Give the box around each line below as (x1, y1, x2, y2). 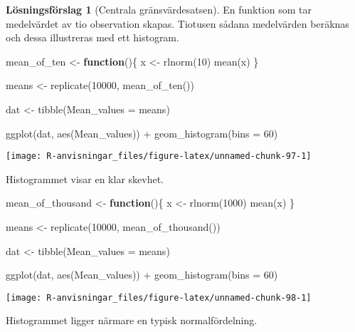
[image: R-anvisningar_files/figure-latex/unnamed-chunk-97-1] (6, 151, 312, 162)
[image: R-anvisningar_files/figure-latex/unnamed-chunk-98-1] (6, 292, 312, 303)
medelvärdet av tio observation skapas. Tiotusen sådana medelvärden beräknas (6, 16, 349, 31)
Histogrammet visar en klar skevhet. (6, 171, 164, 186)
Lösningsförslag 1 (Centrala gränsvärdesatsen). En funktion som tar (6, 2, 312, 16)
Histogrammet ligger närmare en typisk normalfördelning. (6, 313, 258, 328)
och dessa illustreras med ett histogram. (6, 30, 179, 45)
